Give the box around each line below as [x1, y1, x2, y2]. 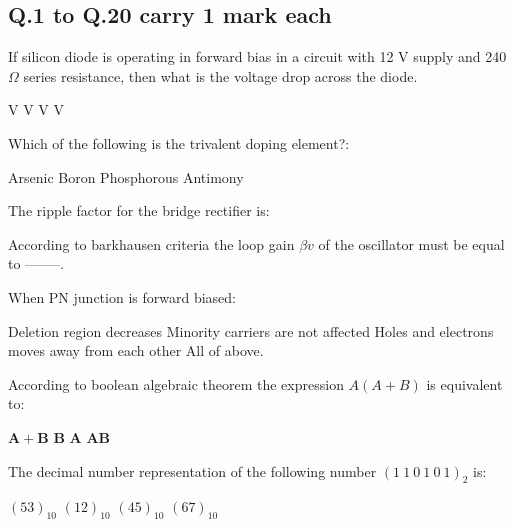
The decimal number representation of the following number [8, 460, 377, 481]
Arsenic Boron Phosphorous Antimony [8, 166, 244, 187]
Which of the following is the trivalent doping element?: [8, 132, 350, 153]
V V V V [8, 99, 64, 120]
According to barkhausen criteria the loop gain [8, 233, 295, 254]
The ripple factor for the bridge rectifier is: [8, 200, 270, 221]
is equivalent [426, 373, 503, 394]
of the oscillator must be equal [318, 233, 505, 254]
